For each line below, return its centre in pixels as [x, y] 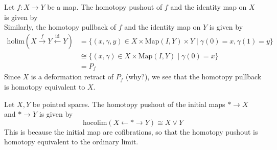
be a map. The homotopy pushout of [105, 7]
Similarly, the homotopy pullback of [60, 27]
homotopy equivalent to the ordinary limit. [71, 142]
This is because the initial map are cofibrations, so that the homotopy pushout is [131, 131]
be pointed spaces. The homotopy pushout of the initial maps [129, 104]
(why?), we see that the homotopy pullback [193, 77]
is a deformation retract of [72, 77]
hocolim [95, 123]
